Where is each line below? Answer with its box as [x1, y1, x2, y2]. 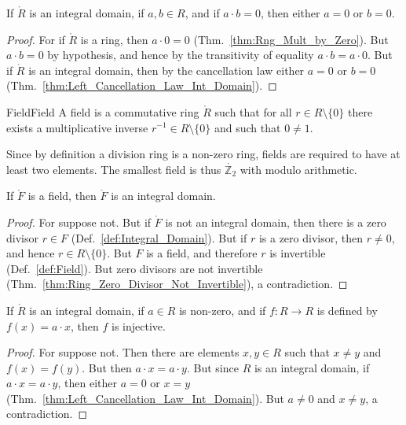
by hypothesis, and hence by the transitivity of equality [47, 46, 314, 63]
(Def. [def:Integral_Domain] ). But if [71, 229, 247, 246]
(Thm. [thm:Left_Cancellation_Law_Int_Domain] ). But [6, 390, 284, 406]
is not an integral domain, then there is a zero [165, 213, 386, 230]
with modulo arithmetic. [240, 161, 357, 177]
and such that [214, 119, 281, 135]
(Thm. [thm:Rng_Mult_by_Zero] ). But [193, 31, 389, 47]
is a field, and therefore [146, 245, 258, 261]
